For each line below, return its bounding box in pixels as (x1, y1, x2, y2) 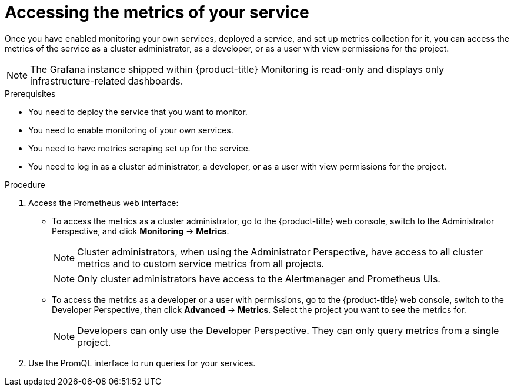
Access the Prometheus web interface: (28, 197, 179, 208)
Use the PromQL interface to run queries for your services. (28, 358, 256, 368)
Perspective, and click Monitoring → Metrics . (52, 225, 229, 236)
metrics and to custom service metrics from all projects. (77, 257, 325, 269)
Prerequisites (5, 88, 56, 99)
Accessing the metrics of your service (5, 2, 309, 22)
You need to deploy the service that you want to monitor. (28, 106, 248, 117)
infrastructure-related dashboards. (30, 75, 183, 87)
